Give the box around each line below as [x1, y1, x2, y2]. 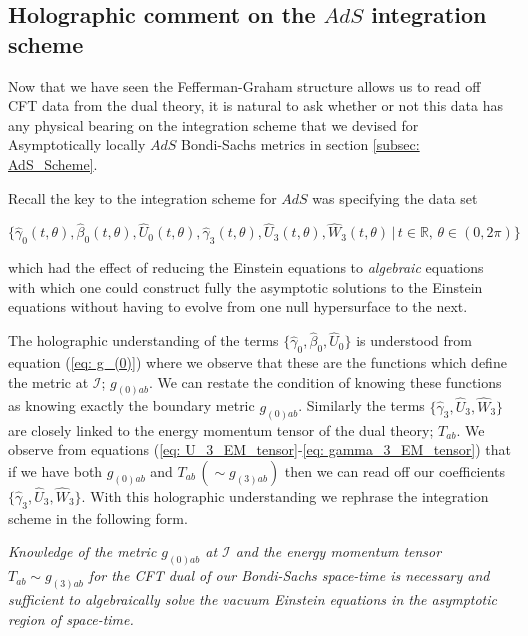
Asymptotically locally [8, 134, 146, 155]
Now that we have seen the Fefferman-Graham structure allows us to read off [8, 75, 481, 96]
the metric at [8, 371, 89, 392]
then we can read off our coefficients [284, 460, 506, 481]
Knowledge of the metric [8, 541, 157, 562]
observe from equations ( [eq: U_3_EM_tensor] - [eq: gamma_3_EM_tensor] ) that [8, 439, 511, 460]
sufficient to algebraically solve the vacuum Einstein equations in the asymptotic [8, 589, 498, 610]
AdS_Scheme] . [8, 153, 98, 174]
